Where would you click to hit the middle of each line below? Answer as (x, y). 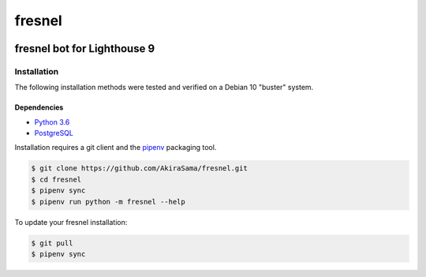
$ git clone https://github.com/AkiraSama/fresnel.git (139, 168)
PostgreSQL (54, 133)
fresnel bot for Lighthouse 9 (85, 49)
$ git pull (52, 243)
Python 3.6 (52, 122)
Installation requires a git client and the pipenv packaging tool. (116, 148)
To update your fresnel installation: (71, 222)
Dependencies (39, 107)
